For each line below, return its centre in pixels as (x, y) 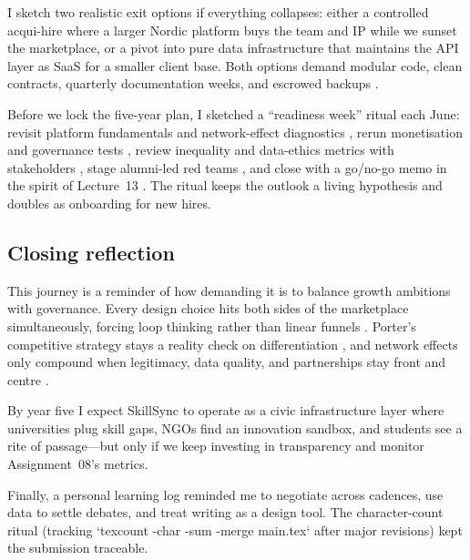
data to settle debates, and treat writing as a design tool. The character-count (225, 512)
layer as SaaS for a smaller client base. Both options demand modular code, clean (235, 65)
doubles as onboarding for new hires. (109, 203)
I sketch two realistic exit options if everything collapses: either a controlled (218, 12)
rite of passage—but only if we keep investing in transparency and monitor (216, 446)
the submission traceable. (78, 548)
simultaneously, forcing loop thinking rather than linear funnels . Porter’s (212, 326)
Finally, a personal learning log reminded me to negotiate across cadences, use (225, 494)
